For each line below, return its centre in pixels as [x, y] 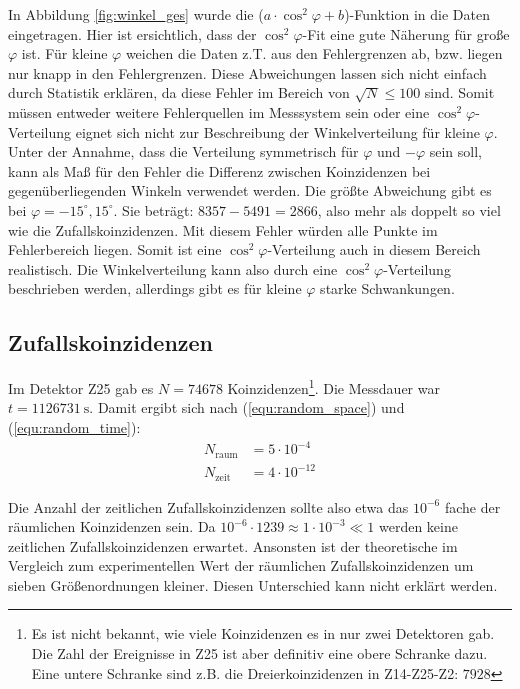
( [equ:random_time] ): [74, 426]
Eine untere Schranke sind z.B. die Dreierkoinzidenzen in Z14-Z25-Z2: [245, 672]
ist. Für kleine [64, 53]
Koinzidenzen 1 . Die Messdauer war [333, 386]
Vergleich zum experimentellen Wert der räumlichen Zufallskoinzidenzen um [241, 565]
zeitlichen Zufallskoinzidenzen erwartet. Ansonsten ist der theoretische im [233, 545]
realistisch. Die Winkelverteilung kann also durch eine [173, 268]
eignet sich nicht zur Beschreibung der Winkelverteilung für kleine [277, 131]
